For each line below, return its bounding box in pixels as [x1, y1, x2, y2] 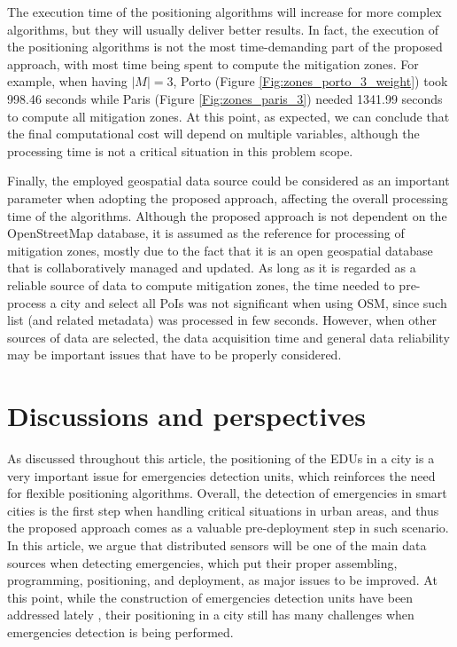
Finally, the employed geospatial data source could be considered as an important [7, 171, 450, 190]
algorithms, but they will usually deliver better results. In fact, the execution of [7, 20, 438, 38]
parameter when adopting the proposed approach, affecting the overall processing [7, 188, 448, 207]
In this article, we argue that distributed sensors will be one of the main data [7, 535, 427, 554]
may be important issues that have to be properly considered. [7, 345, 342, 364]
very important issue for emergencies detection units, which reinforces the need [7, 466, 436, 485]
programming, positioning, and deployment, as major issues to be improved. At [7, 571, 438, 589]
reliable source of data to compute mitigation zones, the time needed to [7, 275, 395, 294]
